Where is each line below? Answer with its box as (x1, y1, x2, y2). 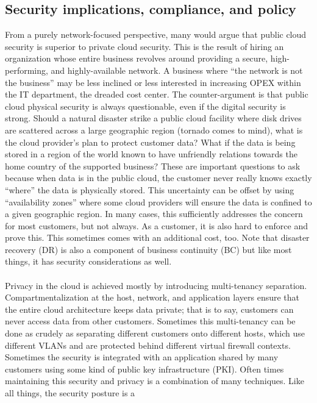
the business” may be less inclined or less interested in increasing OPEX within (5, 76, 301, 88)
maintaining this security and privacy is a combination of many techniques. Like (5, 374, 304, 387)
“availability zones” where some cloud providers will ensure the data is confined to (5, 195, 312, 208)
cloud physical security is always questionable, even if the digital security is (5, 99, 286, 112)
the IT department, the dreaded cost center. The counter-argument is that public (5, 88, 308, 101)
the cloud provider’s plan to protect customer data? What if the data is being (5, 135, 296, 148)
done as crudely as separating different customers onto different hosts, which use (5, 327, 305, 340)
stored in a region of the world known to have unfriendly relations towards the (5, 148, 297, 160)
